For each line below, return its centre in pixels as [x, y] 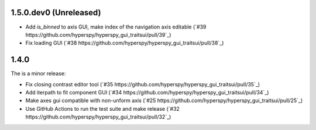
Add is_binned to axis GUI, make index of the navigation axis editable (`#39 [116, 27]
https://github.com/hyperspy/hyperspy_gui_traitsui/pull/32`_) [98, 117]
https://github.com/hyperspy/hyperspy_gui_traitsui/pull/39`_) [98, 34]
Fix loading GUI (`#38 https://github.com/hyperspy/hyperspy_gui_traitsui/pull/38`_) [125, 43]
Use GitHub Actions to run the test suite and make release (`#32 [102, 108]
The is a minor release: [38, 73]
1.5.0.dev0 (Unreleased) [56, 13]
